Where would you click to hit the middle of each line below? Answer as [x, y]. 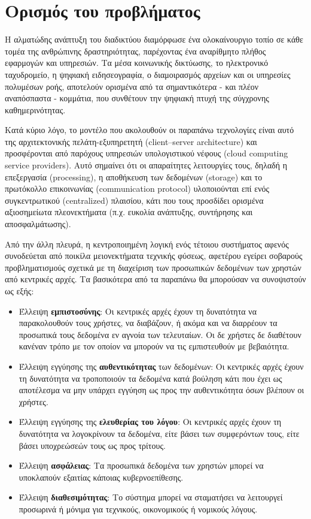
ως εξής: [19, 291]
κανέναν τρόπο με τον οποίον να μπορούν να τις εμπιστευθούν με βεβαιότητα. [154, 346]
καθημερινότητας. [35, 109]
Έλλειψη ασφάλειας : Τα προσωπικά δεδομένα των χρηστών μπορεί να [141, 465]
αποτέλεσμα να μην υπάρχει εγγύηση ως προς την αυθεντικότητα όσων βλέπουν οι [161, 390]
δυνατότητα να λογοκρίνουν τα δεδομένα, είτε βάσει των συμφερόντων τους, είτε [159, 433]
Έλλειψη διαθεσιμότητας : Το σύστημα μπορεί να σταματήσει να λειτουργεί [151, 497]
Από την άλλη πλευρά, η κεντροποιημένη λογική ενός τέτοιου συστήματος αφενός [147, 244]
